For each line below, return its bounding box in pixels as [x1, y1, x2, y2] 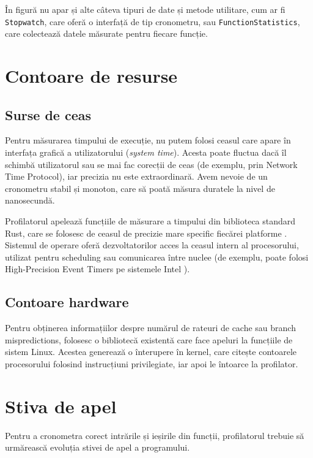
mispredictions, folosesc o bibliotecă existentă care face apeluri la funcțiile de [5, 333, 293, 346]
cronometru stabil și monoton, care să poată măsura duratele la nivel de [5, 181, 275, 194]
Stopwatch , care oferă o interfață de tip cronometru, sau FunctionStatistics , [5, 15, 300, 28]
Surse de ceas [5, 105, 92, 124]
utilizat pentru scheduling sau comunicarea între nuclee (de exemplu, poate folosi [5, 250, 309, 263]
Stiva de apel [5, 393, 117, 418]
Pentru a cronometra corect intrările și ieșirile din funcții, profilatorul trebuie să [5, 429, 304, 441]
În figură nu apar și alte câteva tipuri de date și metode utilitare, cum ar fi [5, 3, 285, 15]
